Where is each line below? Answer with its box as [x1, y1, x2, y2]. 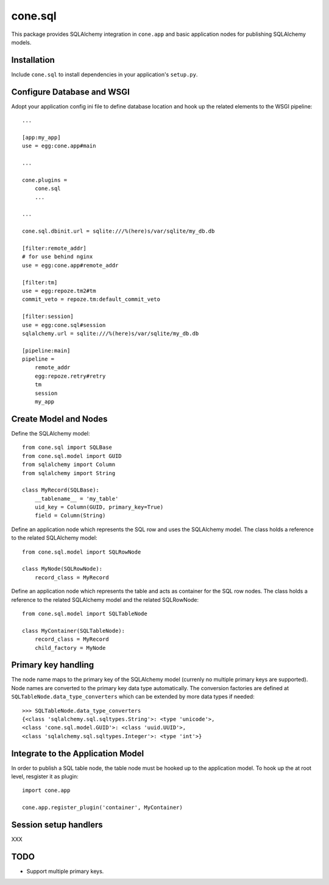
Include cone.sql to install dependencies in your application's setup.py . [11, 71, 198, 78]
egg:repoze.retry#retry [34, 372, 106, 379]
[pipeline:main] [22, 347, 71, 354]
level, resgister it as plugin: [11, 773, 79, 780]
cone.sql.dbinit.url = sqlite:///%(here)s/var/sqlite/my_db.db [22, 228, 215, 234]
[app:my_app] [22, 134, 61, 141]
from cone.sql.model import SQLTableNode [22, 610, 147, 617]
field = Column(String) [34, 512, 106, 519]
